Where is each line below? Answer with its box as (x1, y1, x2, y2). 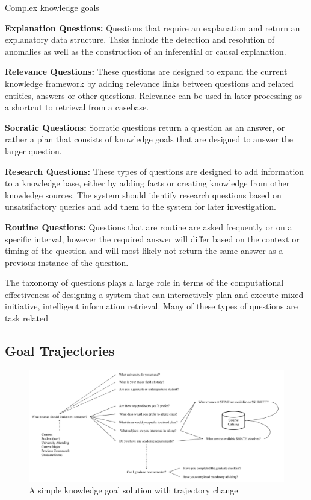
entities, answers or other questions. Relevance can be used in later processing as (5, 89, 303, 101)
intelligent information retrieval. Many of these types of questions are (43, 300, 298, 312)
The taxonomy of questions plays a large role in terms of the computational (5, 276, 284, 289)
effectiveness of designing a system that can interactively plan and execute (5, 288, 279, 300)
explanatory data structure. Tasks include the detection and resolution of (5, 33, 275, 46)
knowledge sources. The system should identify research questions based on (5, 188, 282, 201)
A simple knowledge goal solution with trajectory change (29, 484, 238, 496)
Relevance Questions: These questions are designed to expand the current (5, 65, 288, 78)
